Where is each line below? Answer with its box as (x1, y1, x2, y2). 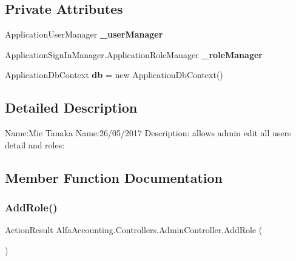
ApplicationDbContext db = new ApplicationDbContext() (5, 68, 223, 81)
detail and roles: (5, 138, 65, 151)
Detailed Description (5, 98, 138, 117)
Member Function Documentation (5, 168, 223, 187)
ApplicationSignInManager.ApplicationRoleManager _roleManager (5, 48, 263, 61)
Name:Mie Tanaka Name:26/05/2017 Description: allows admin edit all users (5, 127, 291, 139)
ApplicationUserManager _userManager (5, 28, 163, 41)
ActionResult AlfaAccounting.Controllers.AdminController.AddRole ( (5, 223, 263, 236)
